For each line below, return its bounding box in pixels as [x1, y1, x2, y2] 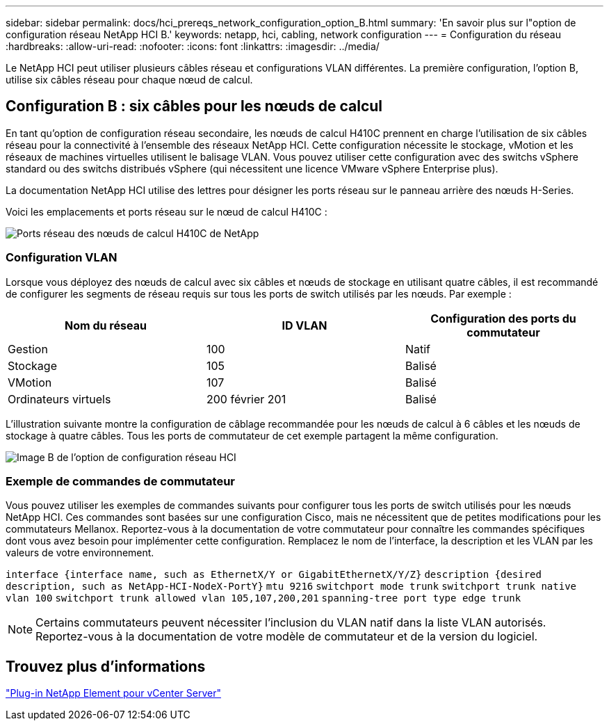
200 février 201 [206, 392, 286, 406]
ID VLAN [282, 318, 327, 332]
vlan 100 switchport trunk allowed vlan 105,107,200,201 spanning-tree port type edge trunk [6, 592, 521, 604]
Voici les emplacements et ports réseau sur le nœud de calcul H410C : [6, 205, 327, 218]
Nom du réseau [65, 318, 147, 332]
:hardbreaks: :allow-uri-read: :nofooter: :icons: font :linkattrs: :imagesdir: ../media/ [6, 40, 380, 52]
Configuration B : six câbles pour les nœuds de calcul [6, 97, 383, 115]
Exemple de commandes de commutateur [6, 474, 235, 488]
